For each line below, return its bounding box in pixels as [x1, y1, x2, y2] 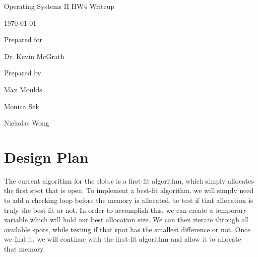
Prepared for [4, 34, 42, 45]
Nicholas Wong [4, 118, 50, 128]
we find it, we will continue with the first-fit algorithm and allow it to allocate [4, 234, 241, 244]
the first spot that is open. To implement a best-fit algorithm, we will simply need [4, 185, 254, 195]
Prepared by [4, 67, 41, 78]
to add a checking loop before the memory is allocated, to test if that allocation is [4, 195, 253, 205]
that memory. [4, 244, 45, 254]
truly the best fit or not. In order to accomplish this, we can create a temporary [4, 204, 247, 215]
